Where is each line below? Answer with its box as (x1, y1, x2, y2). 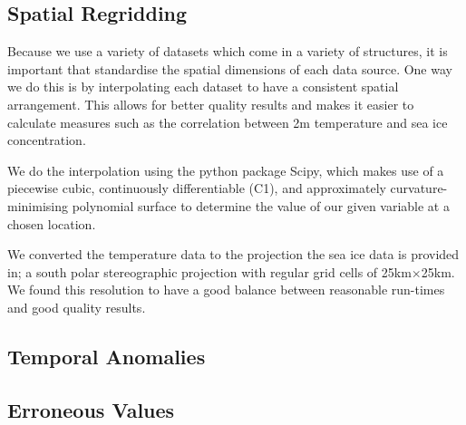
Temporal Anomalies (7, 342, 206, 370)
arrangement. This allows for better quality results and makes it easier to (7, 94, 414, 113)
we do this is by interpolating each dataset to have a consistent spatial (7, 77, 399, 96)
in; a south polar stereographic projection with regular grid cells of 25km (7, 262, 412, 281)
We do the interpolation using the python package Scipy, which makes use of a (7, 160, 444, 179)
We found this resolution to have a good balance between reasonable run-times (7, 280, 445, 299)
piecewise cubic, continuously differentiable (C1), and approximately (7, 179, 386, 198)
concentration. (7, 130, 86, 150)
